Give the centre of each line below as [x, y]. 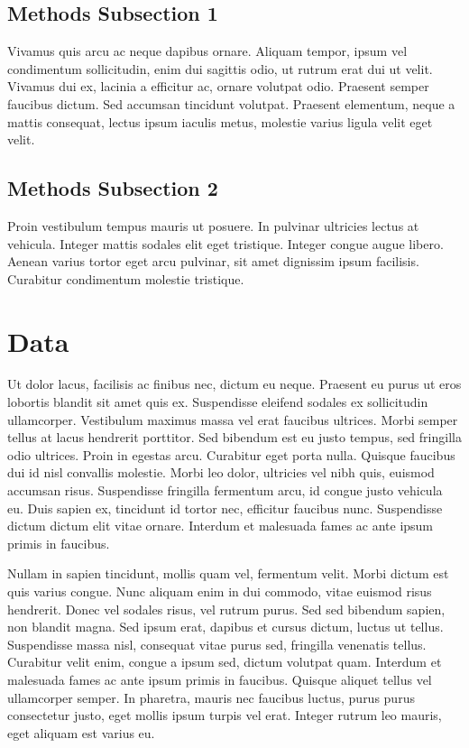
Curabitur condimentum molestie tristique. [126, 278]
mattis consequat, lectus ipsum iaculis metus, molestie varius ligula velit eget [220, 121]
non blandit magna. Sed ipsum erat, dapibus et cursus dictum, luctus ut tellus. [225, 627]
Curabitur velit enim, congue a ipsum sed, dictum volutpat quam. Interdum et [225, 662]
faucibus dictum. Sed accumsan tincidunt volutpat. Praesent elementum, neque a [231, 103]
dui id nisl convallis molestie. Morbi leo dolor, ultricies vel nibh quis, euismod [221, 472]
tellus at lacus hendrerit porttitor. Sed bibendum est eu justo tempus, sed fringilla [234, 437]
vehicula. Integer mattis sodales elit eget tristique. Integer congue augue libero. [225, 243]
